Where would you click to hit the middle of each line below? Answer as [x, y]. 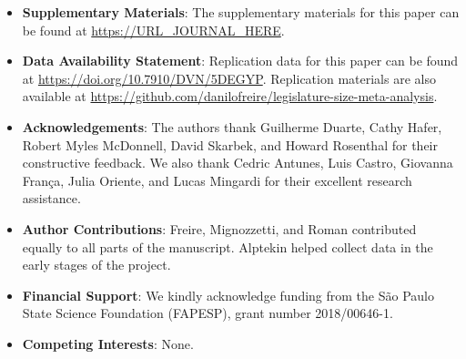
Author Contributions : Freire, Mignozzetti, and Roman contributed [219, 228]
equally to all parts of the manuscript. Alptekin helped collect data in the [228, 246]
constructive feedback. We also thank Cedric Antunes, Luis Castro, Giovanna [238, 163]
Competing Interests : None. [108, 343]
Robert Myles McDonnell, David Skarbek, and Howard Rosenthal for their [230, 144]
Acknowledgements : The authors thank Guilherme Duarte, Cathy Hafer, [232, 126]
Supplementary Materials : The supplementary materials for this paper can [241, 12]
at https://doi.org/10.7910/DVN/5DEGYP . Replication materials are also [229, 78]
